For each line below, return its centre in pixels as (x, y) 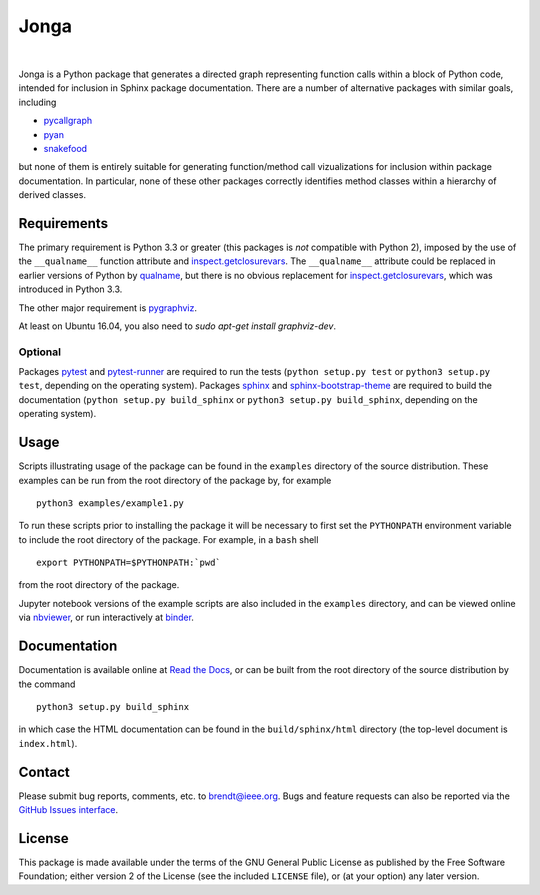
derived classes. (52, 195)
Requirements (63, 223)
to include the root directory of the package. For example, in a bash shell (168, 539)
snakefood (65, 148)
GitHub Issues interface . (68, 810)
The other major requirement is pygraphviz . (108, 307)
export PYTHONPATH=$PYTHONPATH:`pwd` (129, 563)
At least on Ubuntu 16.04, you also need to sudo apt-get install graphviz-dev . (177, 326)
